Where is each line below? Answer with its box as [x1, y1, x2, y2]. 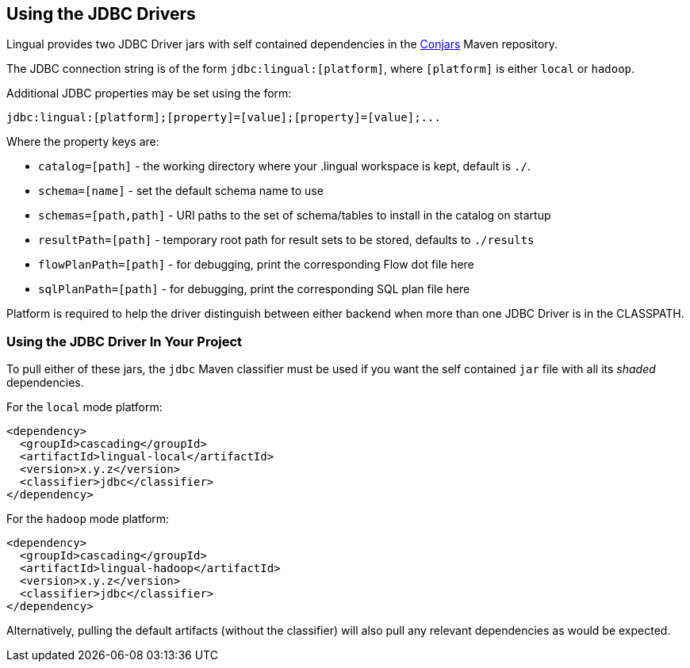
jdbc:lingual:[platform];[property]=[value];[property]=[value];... [6, 111, 441, 124]
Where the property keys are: [6, 135, 159, 149]
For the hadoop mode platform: [6, 512, 170, 526]
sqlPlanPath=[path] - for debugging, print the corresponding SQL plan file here [38, 282, 470, 296]
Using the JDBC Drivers [6, 4, 196, 24]
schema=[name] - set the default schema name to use [38, 184, 324, 198]
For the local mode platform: [6, 400, 163, 414]
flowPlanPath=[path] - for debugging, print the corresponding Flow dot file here [38, 258, 474, 272]
